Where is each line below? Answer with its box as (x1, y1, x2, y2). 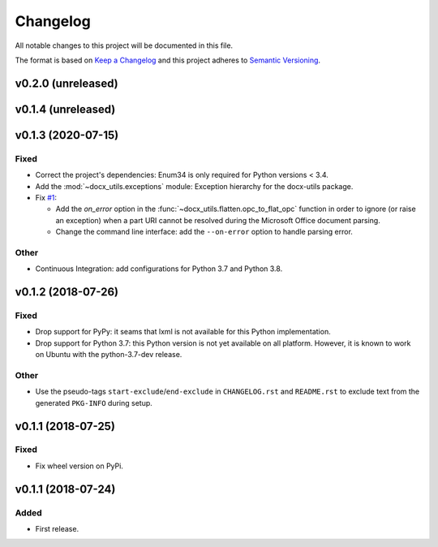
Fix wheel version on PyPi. (35, 461, 123, 471)
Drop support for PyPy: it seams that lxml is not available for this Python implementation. (35, 327, 332, 337)
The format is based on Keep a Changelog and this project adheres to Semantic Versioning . (15, 55, 320, 65)
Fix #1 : (35, 192, 57, 202)
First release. (35, 524, 79, 533)
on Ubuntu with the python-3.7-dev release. (35, 350, 182, 360)
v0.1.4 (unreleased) (15, 102, 116, 116)
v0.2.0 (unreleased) (15, 76, 118, 90)
